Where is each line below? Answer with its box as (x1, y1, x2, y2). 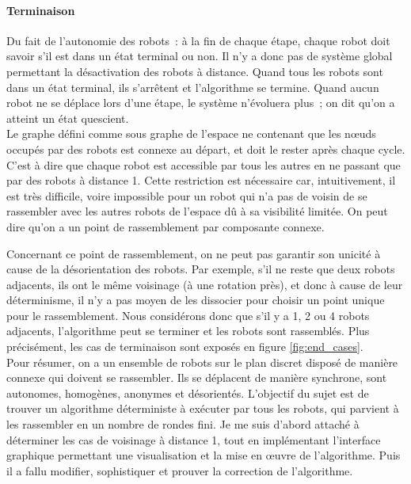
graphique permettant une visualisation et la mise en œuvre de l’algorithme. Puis (6, 447, 401, 463)
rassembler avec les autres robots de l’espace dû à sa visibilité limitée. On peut (6, 203, 388, 219)
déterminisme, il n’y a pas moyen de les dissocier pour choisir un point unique (6, 292, 385, 308)
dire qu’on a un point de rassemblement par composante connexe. (6, 218, 325, 234)
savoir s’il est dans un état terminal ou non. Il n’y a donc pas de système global (6, 48, 393, 64)
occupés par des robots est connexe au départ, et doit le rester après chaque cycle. (6, 140, 405, 157)
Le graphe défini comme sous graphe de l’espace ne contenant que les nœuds (6, 125, 376, 142)
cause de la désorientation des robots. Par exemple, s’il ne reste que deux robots (6, 261, 395, 277)
